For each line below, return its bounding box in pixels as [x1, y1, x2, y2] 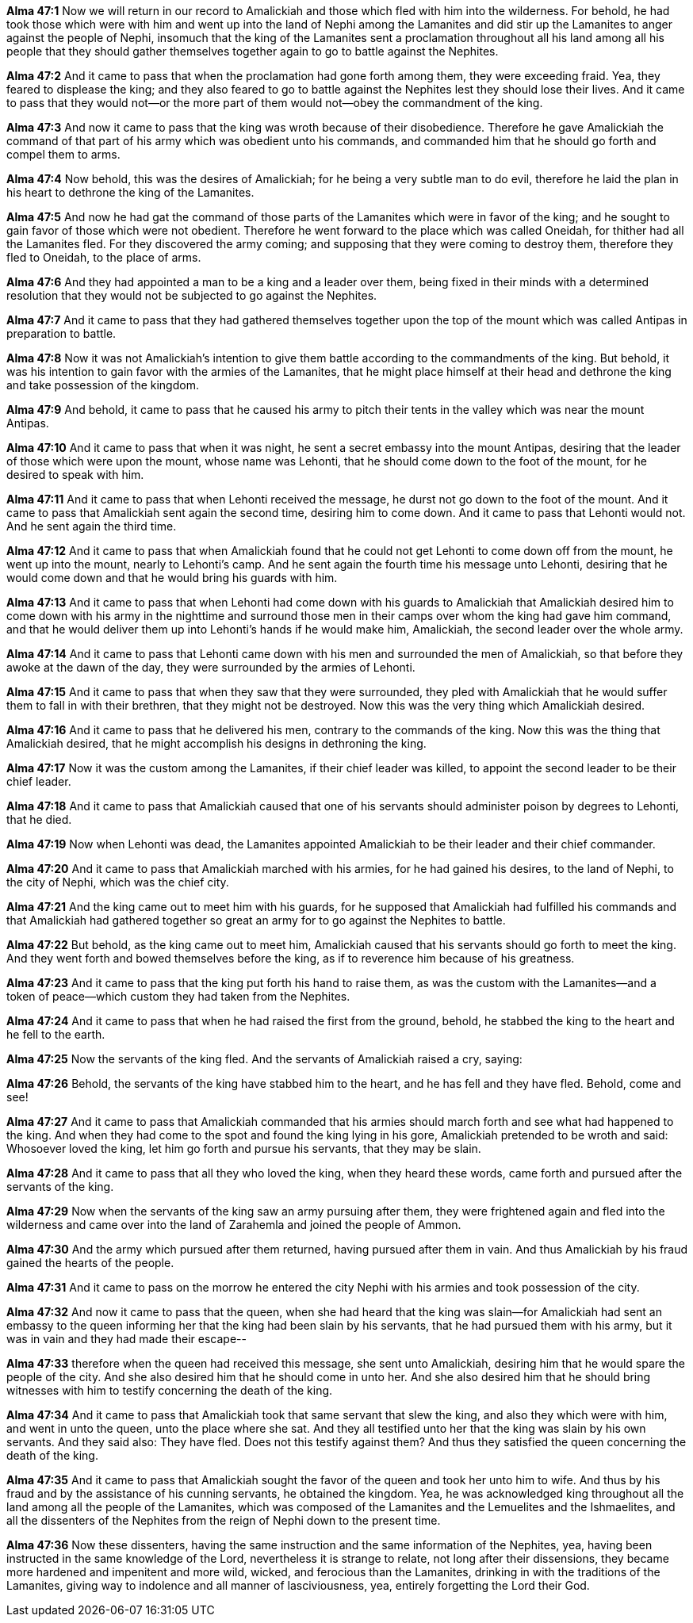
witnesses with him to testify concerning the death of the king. [6, 1384, 333, 1397]
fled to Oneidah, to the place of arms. [6, 251, 201, 264]
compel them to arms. [6, 147, 121, 161]
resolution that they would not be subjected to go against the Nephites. [6, 289, 377, 302]
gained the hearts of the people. [6, 1256, 174, 1269]
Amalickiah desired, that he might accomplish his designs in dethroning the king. [6, 737, 427, 750]
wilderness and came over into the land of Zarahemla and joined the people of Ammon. [6, 1218, 461, 1231]
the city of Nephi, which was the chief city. [6, 875, 229, 889]
